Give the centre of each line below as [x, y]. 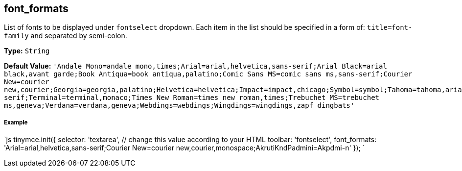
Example [16, 122]
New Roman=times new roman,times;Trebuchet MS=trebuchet [268, 98]
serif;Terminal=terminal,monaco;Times [78, 98]
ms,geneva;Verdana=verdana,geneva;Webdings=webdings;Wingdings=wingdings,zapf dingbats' [179, 106]
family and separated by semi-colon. [66, 36]
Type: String [27, 51]
